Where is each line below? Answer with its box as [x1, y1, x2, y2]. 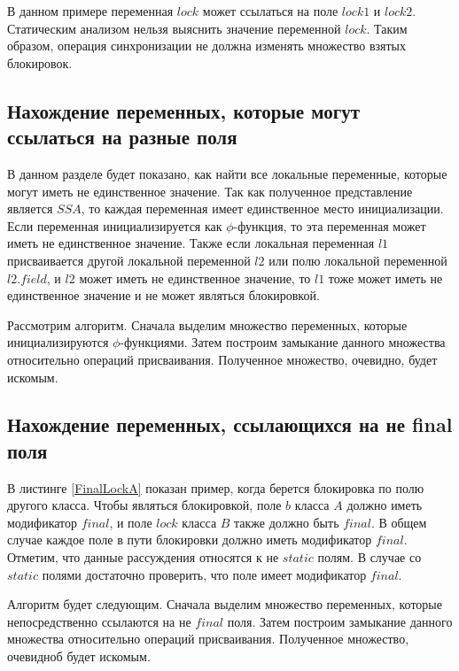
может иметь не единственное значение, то [79, 268, 311, 287]
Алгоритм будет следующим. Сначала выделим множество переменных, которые [7, 595, 442, 613]
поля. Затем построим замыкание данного [227, 612, 453, 630]
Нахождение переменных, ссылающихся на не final [7, 411, 453, 438]
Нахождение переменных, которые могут [7, 96, 361, 124]
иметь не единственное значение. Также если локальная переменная [7, 234, 375, 252]
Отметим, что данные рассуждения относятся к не [7, 548, 279, 567]
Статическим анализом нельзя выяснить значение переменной [7, 19, 341, 37]
